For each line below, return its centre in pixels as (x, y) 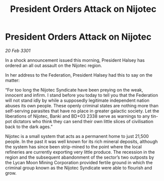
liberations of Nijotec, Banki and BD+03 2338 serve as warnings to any (78, 116)
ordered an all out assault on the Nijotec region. (54, 65)
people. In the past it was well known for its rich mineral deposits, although (82, 141)
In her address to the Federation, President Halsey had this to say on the (79, 75)
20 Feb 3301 (18, 50)
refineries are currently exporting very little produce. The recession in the (80, 152)
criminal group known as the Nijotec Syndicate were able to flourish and (79, 168)
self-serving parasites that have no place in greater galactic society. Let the (82, 111)
